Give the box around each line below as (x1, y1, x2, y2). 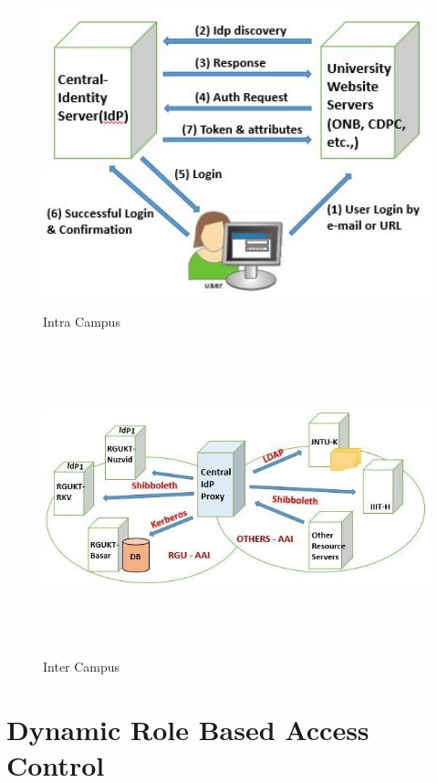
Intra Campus (43, 311, 120, 330)
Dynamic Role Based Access (6, 710, 369, 747)
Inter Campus (43, 657, 120, 676)
